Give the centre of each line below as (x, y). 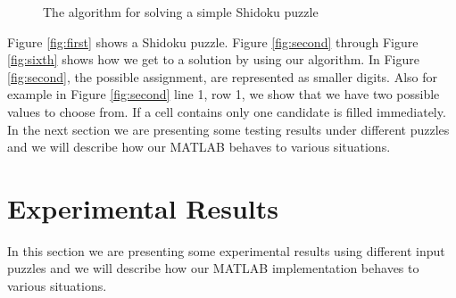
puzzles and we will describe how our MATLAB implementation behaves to (213, 268)
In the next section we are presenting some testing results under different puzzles (228, 129)
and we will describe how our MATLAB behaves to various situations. (199, 147)
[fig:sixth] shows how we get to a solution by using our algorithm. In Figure (213, 59)
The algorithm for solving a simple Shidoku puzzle (181, 12)
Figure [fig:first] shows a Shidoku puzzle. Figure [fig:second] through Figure (213, 41)
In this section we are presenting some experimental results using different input (226, 250)
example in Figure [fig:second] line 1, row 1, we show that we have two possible (224, 94)
